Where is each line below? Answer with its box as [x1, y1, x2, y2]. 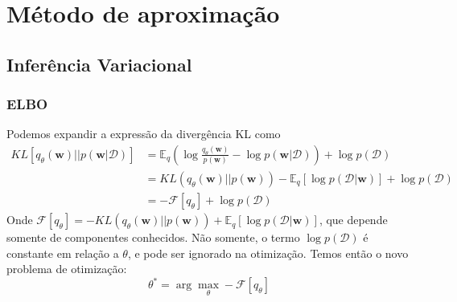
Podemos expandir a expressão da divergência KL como [6, 125, 281, 142]
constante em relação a [6, 244, 119, 261]
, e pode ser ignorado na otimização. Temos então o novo [127, 244, 409, 261]
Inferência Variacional [6, 51, 192, 76]
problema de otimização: [6, 260, 127, 277]
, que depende [319, 211, 388, 228]
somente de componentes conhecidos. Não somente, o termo [6, 229, 300, 246]
